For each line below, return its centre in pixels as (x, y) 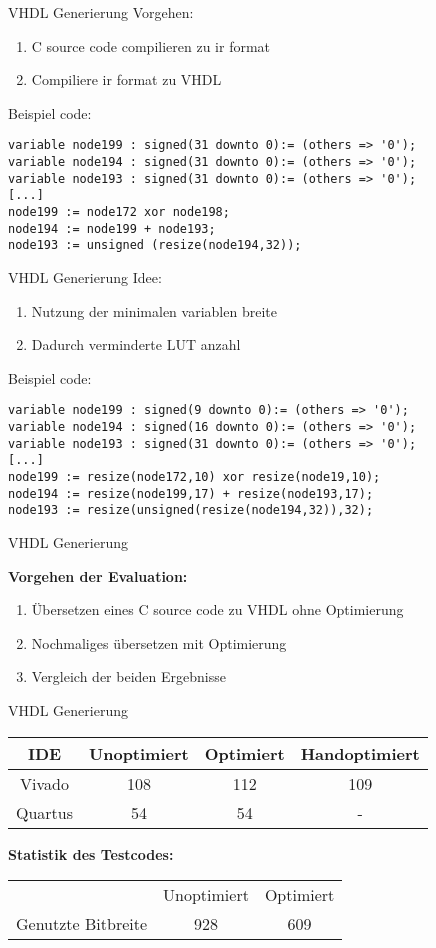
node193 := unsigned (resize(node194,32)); (155, 245)
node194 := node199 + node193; (112, 228)
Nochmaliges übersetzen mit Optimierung (159, 642)
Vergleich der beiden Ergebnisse (128, 676)
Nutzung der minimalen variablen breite (154, 310)
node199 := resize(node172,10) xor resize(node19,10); (194, 476)
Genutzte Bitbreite (82, 924)
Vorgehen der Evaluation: (98, 575)
